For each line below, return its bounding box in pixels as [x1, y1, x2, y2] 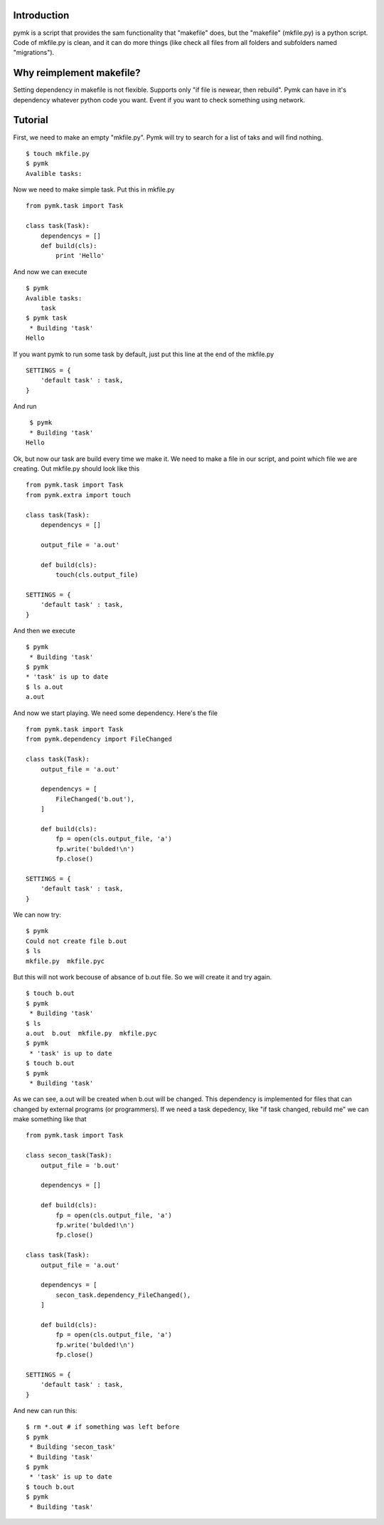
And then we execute [13, 626, 76, 635]
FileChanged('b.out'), [55, 795, 135, 803]
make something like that [13, 1115, 87, 1123]
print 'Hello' [55, 251, 105, 260]
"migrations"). [13, 48, 55, 57]
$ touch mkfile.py [26, 150, 90, 157]
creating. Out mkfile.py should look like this [13, 464, 140, 473]
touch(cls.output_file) [55, 571, 139, 578]
